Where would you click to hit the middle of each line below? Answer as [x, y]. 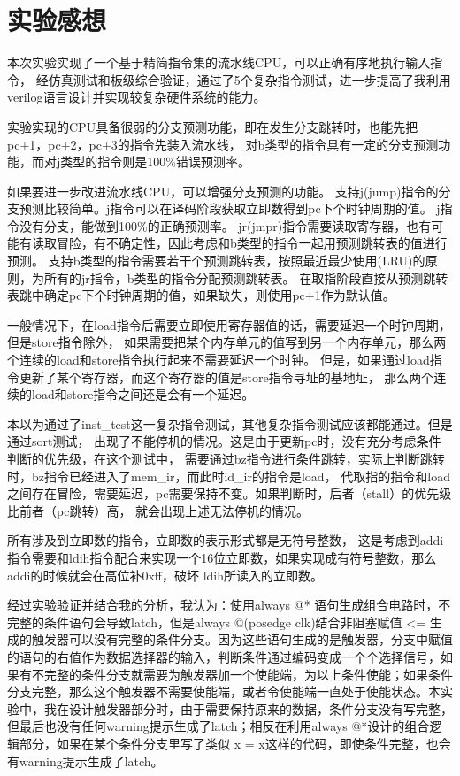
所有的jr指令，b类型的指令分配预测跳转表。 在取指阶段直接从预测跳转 [246, 277]
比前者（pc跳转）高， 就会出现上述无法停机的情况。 [158, 510]
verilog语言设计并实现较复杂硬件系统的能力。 [137, 97]
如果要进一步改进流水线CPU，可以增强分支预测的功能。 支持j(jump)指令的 [223, 191]
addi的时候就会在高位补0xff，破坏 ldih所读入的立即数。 [165, 575]
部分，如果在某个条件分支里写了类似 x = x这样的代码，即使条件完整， [222, 743]
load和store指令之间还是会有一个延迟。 [143, 394]
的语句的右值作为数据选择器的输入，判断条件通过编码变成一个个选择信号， [224, 656]
